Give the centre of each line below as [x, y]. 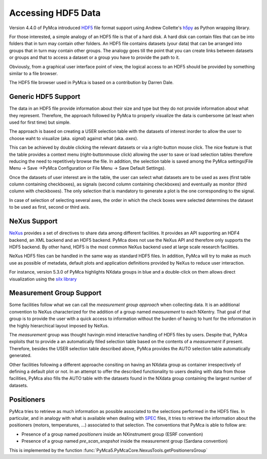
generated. [20, 356]
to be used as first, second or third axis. [50, 207]
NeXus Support [33, 221]
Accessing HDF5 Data [55, 13]
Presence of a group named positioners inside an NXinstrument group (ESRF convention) [112, 434]
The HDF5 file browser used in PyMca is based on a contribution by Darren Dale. [91, 83]
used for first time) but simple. [40, 122]
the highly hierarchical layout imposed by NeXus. [59, 325]
